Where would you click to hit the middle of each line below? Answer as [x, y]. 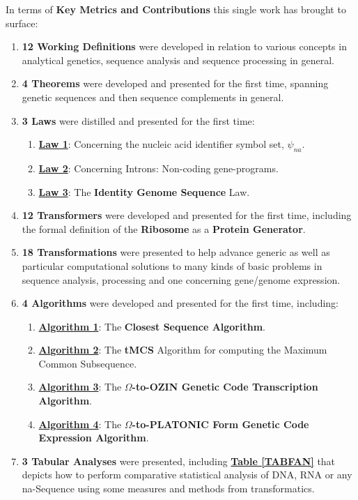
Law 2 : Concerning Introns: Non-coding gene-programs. [158, 168]
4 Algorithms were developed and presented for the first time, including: [180, 303]
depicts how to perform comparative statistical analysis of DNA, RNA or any [187, 475]
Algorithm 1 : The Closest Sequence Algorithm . [152, 326]
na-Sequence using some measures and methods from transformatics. [168, 488]
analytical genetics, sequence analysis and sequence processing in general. [178, 60]
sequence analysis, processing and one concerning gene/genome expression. [181, 279]
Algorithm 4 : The [80, 424]
